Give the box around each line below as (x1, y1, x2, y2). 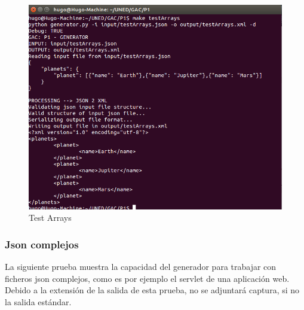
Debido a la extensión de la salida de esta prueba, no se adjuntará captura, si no (5, 284, 300, 296)
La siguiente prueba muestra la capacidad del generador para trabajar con (5, 260, 277, 273)
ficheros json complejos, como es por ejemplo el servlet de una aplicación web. (5, 272, 290, 284)
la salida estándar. (5, 295, 72, 308)
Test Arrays (29, 211, 72, 224)
